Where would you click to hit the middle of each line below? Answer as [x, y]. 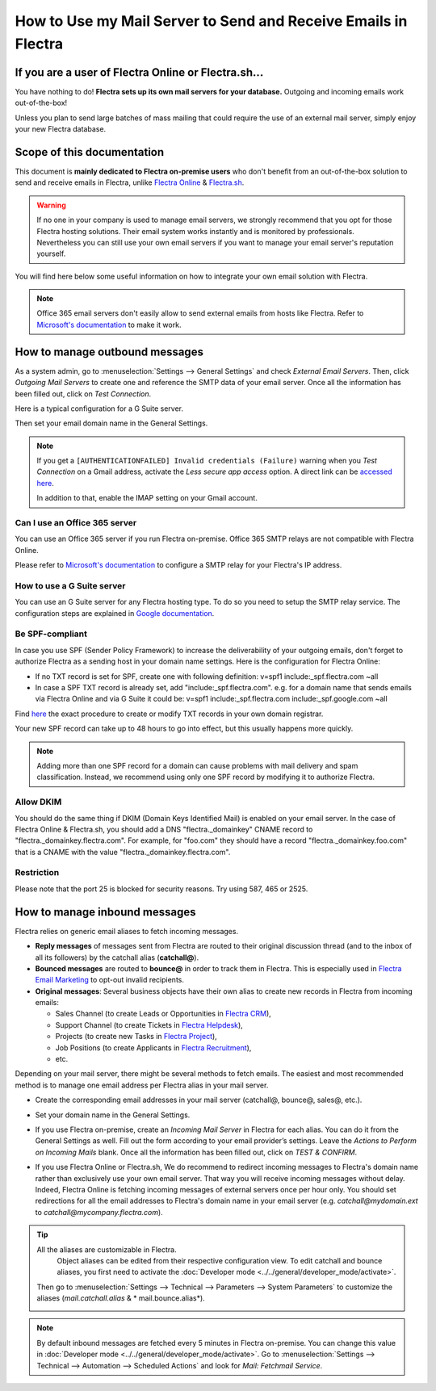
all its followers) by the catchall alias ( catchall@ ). [117, 957]
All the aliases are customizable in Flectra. [107, 1249]
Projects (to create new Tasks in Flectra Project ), [136, 1037]
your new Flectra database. [61, 129]
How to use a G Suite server [70, 585]
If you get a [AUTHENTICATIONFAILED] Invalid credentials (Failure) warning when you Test [207, 461]
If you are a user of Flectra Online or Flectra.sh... [139, 72]
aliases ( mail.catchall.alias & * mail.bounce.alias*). [121, 1298]
